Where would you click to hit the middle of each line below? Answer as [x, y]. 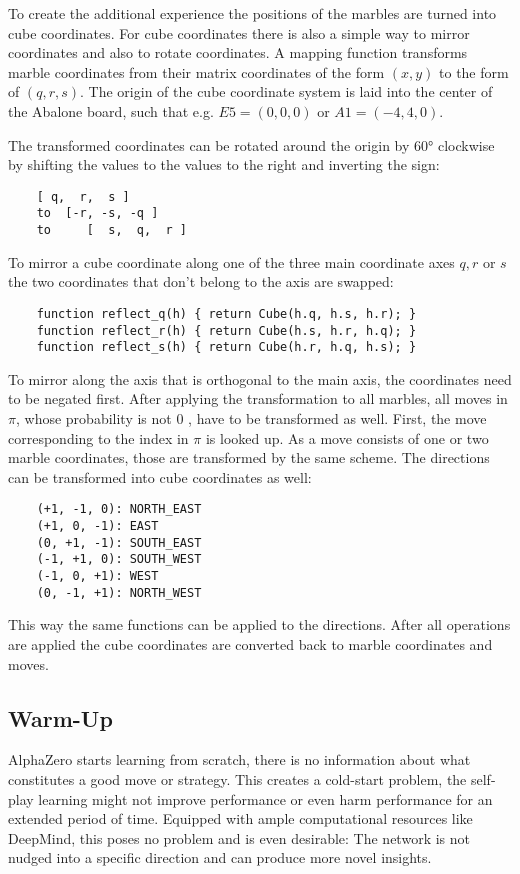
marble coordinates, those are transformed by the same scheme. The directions [249, 457]
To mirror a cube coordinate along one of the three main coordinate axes [231, 261]
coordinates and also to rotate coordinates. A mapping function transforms [238, 52]
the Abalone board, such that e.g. [111, 110]
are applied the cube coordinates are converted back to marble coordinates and [250, 643]
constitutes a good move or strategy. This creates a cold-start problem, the [237, 778]
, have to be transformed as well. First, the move [337, 418]
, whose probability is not [93, 418]
